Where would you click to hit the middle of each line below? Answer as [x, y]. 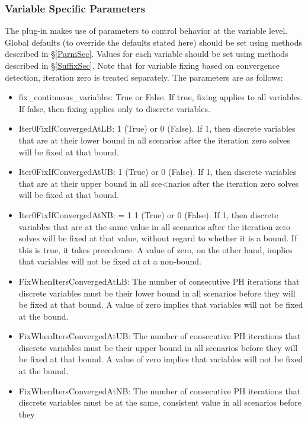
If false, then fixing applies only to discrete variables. [114, 108]
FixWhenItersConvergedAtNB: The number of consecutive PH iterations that [160, 390]
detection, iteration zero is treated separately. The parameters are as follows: [144, 77]
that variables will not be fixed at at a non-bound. [110, 261]
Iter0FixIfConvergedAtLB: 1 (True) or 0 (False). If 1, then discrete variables [157, 128]
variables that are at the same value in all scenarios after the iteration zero [155, 226]
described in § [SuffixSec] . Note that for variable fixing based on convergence [142, 65]
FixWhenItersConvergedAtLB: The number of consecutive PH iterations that [159, 281]
